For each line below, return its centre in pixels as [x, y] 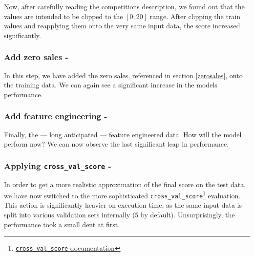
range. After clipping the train [195, 16]
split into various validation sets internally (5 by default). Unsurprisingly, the [119, 215]
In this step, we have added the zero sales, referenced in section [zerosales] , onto [123, 75]
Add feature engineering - [56, 116]
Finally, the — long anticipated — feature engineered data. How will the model [123, 134]
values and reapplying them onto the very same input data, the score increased [122, 26]
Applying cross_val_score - [58, 165]
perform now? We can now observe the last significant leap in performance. [116, 144]
